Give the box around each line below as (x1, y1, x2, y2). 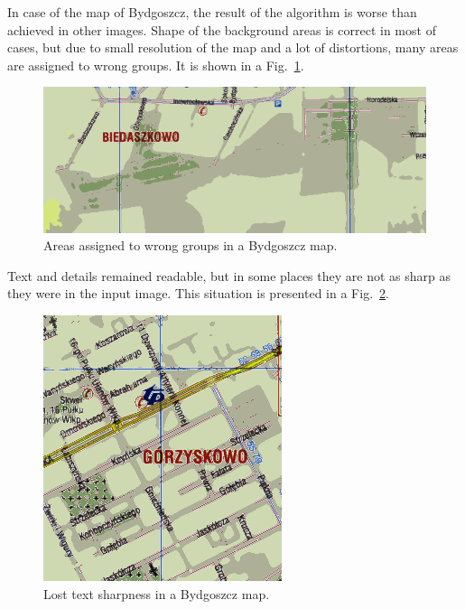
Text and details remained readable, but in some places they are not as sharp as (7, 266, 451, 285)
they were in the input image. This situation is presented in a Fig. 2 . (7, 284, 389, 303)
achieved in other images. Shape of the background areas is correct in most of (7, 20, 436, 39)
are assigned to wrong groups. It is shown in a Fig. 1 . (7, 55, 304, 74)
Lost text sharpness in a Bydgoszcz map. (43, 584, 270, 603)
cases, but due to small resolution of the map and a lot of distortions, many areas (7, 38, 459, 57)
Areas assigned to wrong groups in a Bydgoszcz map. (43, 236, 338, 255)
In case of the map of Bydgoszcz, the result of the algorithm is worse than (7, 3, 417, 21)
